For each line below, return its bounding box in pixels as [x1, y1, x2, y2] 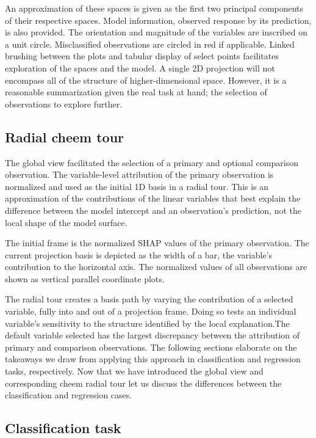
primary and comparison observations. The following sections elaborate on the [5, 340, 297, 353]
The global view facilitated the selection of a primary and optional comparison [5, 156, 298, 169]
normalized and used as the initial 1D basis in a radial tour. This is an [5, 180, 269, 192]
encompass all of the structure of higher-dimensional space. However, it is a [5, 73, 287, 86]
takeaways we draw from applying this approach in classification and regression [5, 352, 301, 365]
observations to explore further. [5, 97, 123, 110]
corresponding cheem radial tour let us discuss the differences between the [5, 376, 282, 389]
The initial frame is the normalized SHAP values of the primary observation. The [5, 236, 309, 249]
